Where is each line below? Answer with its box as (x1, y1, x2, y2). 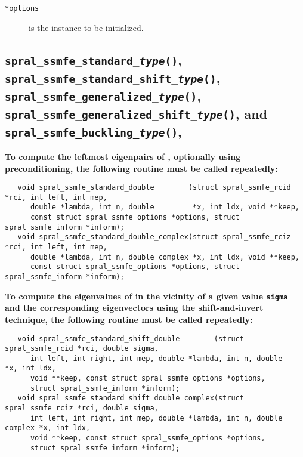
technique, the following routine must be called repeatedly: (5, 313, 253, 325)
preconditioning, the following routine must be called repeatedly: (5, 162, 278, 174)
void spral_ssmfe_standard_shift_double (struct (17, 334, 244, 343)
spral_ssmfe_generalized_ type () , (5, 86, 202, 104)
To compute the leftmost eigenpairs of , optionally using (5, 150, 241, 162)
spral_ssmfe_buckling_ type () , (5, 122, 182, 140)
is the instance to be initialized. (29, 21, 144, 33)
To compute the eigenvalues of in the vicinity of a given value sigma (5, 289, 288, 302)
